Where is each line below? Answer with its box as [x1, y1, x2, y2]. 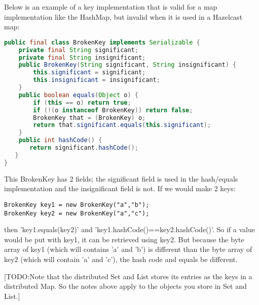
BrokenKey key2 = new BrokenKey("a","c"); [4, 209, 150, 217]
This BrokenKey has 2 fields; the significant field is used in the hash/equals [4, 173, 238, 184]
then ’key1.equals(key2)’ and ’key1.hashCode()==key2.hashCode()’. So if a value [4, 224, 255, 235]
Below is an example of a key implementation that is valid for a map [4, 2, 217, 12]
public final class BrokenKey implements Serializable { [4, 38, 200, 46]
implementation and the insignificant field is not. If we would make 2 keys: [4, 183, 236, 194]
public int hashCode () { [18, 137, 102, 144]
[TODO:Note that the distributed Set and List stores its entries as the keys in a [4, 271, 252, 281]
